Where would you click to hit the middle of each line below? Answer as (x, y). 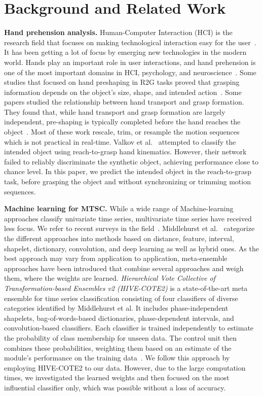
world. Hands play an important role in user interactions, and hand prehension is (130, 62)
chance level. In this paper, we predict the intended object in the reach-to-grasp (128, 171)
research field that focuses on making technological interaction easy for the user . (130, 42)
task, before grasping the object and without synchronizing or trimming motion (127, 181)
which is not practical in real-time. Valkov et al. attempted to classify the (120, 141)
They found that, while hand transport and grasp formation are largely (115, 111)
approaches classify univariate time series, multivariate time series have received (128, 218)
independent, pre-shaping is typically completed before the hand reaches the (122, 122)
